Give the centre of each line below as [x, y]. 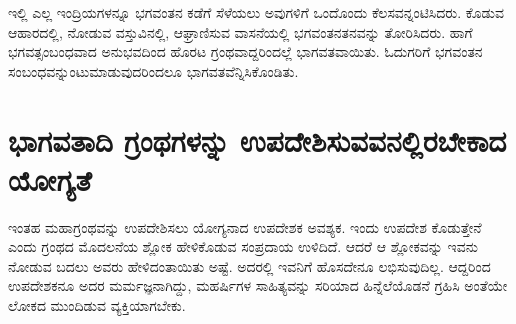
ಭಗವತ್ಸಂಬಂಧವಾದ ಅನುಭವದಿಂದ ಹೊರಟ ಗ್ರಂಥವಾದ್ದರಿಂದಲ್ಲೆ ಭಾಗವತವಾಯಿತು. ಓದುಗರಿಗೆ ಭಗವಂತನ [245, 51]
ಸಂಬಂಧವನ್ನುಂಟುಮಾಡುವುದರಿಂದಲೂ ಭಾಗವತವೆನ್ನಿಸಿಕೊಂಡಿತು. [153, 70]
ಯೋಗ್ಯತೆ [50, 178]
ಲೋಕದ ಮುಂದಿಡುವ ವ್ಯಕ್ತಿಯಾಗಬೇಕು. [97, 305]
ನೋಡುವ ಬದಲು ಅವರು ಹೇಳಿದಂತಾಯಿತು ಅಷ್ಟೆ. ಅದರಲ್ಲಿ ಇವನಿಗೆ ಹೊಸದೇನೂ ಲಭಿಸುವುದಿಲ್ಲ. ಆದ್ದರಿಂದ [249, 265]
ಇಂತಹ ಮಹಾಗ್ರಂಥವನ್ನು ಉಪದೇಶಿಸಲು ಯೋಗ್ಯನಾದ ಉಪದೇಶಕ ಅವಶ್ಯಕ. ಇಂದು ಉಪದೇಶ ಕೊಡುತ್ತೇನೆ [245, 226]
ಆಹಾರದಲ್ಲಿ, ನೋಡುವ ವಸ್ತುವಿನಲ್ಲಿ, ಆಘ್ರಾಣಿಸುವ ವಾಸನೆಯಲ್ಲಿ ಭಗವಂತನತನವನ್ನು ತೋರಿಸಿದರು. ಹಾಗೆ [240, 31]
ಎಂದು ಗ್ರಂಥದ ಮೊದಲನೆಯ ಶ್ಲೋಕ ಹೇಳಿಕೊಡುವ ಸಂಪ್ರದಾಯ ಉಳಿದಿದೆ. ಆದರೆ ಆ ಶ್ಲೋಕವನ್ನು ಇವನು [243, 246]
